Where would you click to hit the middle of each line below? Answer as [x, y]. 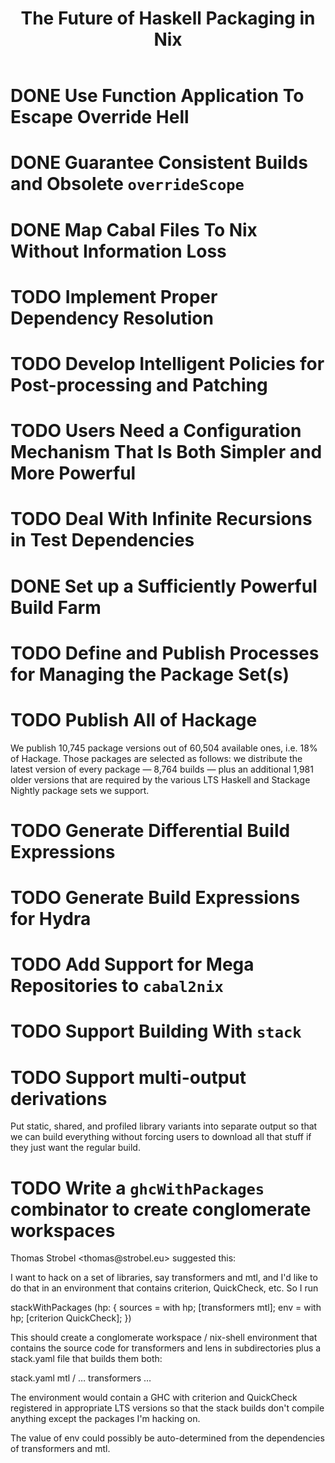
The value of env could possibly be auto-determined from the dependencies [167, 1438]
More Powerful [73, 473]
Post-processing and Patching [139, 384]
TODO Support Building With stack [156, 1031]
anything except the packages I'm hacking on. [105, 1419]
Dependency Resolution [112, 318]
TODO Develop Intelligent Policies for [167, 363]
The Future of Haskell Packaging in [168, 18]
